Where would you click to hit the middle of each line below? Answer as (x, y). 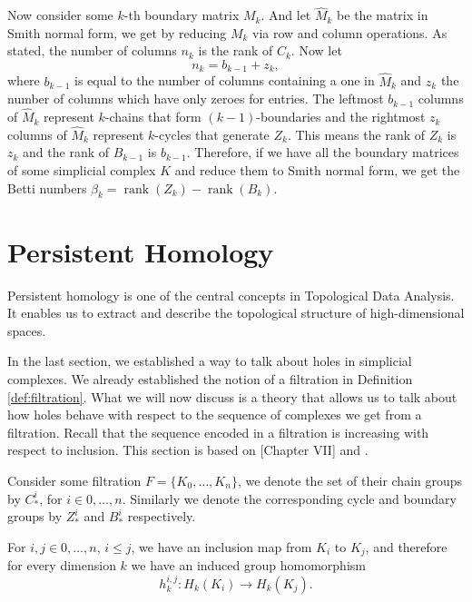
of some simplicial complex (82, 170)
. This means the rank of (356, 134)
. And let (286, 15)
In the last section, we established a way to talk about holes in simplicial (210, 361)
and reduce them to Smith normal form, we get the (317, 170)
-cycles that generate (212, 134)
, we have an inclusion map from (221, 546)
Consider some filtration (74, 480)
